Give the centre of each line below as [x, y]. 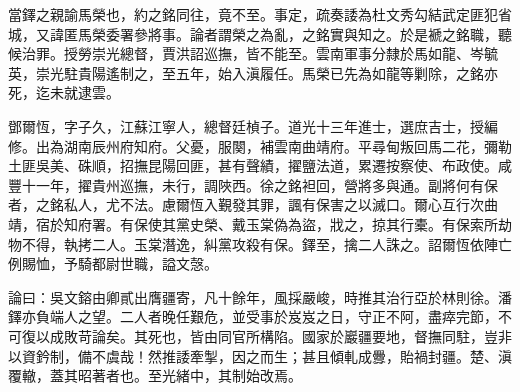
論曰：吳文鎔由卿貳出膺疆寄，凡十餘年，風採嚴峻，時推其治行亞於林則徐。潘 [260, 296]
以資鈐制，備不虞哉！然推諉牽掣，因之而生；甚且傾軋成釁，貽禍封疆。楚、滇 [260, 355]
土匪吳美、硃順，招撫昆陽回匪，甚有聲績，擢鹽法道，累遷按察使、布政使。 [253, 165]
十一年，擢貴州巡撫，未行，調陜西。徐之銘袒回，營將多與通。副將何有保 [259, 184]
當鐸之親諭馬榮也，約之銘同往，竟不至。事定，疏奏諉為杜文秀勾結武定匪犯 [253, 14]
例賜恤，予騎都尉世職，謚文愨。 [113, 263]
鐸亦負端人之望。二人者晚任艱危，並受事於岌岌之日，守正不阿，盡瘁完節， [253, 316]
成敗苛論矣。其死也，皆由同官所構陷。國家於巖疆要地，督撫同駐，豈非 [280, 335]
